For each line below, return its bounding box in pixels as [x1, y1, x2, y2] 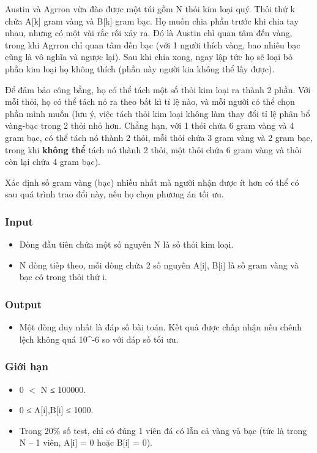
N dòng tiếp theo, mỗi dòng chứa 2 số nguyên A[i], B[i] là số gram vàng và [19, 258, 299, 271]
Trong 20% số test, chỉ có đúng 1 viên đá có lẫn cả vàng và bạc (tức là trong [19, 424, 307, 436]
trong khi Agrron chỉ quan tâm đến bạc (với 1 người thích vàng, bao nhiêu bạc [5, 38, 300, 51]
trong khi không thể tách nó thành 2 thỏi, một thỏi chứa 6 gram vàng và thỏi [5, 143, 302, 156]
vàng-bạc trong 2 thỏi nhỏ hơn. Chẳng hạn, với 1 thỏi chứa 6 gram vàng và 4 [5, 119, 294, 132]
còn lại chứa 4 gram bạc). [5, 155, 100, 168]
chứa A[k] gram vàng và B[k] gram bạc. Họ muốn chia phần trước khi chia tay [5, 14, 299, 27]
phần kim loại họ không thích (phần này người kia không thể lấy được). [5, 62, 275, 75]
